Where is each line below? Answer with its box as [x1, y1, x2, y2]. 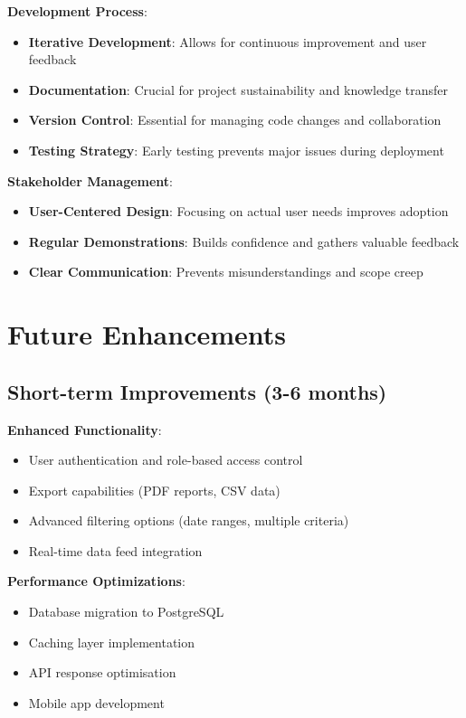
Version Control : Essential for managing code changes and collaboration [28, 110, 442, 129]
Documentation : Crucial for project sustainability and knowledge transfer [28, 80, 448, 99]
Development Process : [7, 2, 147, 20]
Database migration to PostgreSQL [28, 602, 224, 621]
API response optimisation [28, 663, 176, 682]
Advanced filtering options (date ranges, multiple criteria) [28, 511, 349, 530]
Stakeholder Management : [7, 171, 174, 190]
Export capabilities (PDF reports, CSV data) [28, 480, 281, 499]
